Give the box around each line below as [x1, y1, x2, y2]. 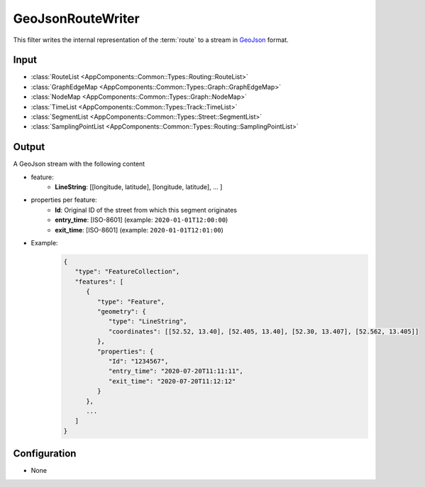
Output [13, 141, 45, 153]
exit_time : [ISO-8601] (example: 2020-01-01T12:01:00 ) [55, 225, 223, 234]
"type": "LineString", [108, 317, 187, 326]
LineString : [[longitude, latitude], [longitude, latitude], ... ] [55, 183, 223, 191]
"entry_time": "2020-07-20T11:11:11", [108, 367, 244, 375]
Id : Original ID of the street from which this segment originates [55, 205, 238, 214]
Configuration [13, 448, 77, 460]
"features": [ [74, 277, 124, 286]
